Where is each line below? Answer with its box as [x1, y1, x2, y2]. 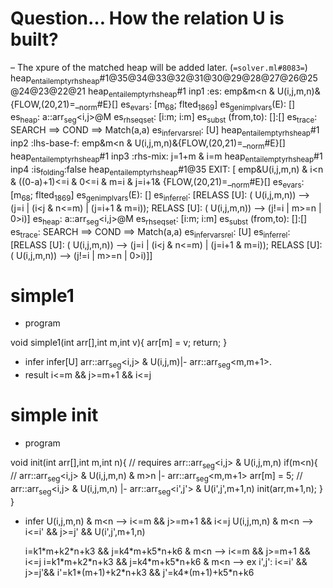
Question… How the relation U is [10, 7, 285, 30]
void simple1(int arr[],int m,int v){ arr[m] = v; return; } [10, 337, 228, 349]
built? [10, 28, 59, 51]
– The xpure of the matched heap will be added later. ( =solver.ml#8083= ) [10, 61, 308, 73]
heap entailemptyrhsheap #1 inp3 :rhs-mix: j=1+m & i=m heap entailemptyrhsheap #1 [10, 150, 323, 164]
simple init [10, 404, 99, 427]
